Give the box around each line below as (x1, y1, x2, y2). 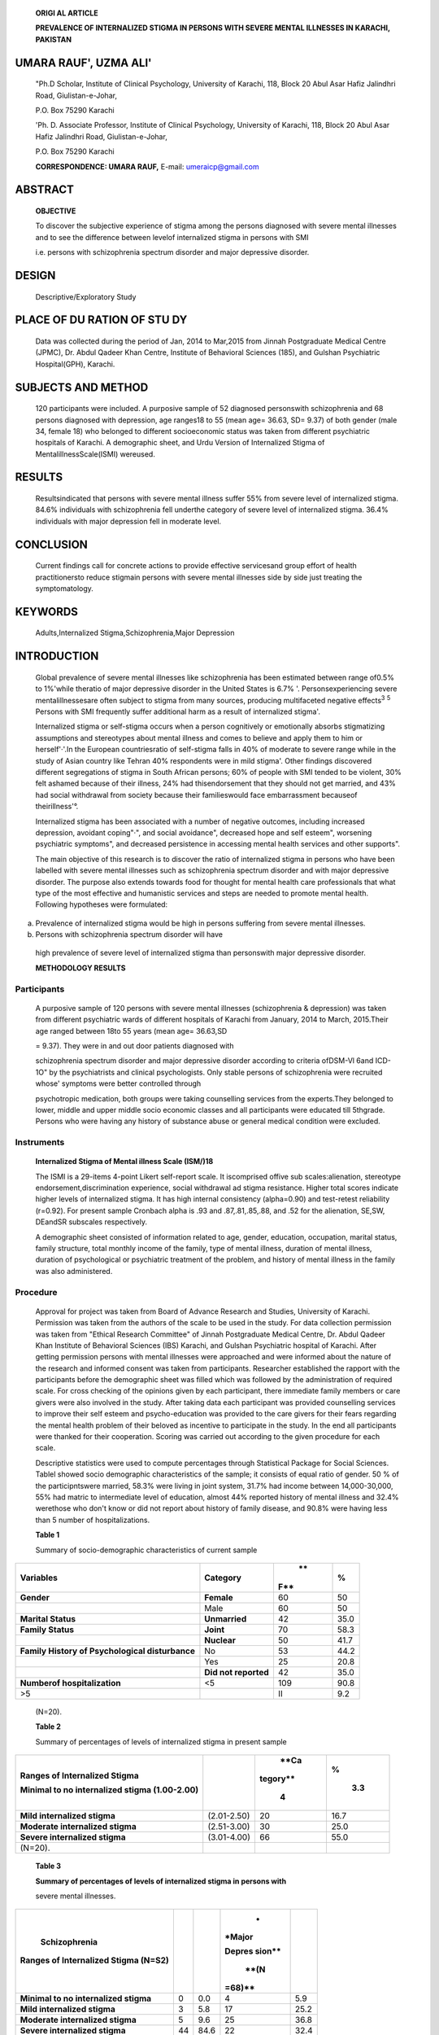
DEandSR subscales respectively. (35, 1217, 148, 1227)
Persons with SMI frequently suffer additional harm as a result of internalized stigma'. (35, 707, 321, 716)
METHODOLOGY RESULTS (35, 963, 126, 973)
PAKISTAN (35, 34, 72, 44)
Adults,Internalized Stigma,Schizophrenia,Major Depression (35, 628, 235, 638)
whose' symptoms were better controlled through (35, 1079, 202, 1088)
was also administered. (35, 1266, 113, 1276)
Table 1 (35, 1530, 60, 1540)
